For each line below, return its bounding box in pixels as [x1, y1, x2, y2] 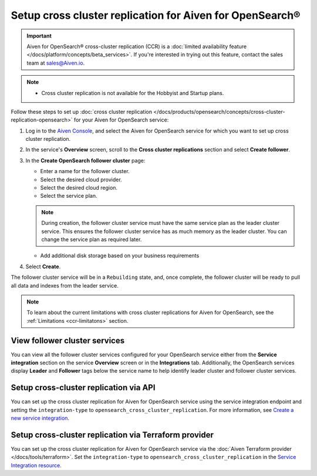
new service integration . [11, 414, 70, 422]
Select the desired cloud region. [40, 184, 117, 191]
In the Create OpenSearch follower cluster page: [25, 157, 146, 164]
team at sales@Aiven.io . [26, 59, 85, 66]
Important [26, 32, 52, 39]
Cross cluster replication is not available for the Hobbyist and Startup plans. [41, 89, 224, 96]
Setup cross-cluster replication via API [11, 383, 156, 393]
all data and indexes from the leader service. [11, 282, 119, 289]
